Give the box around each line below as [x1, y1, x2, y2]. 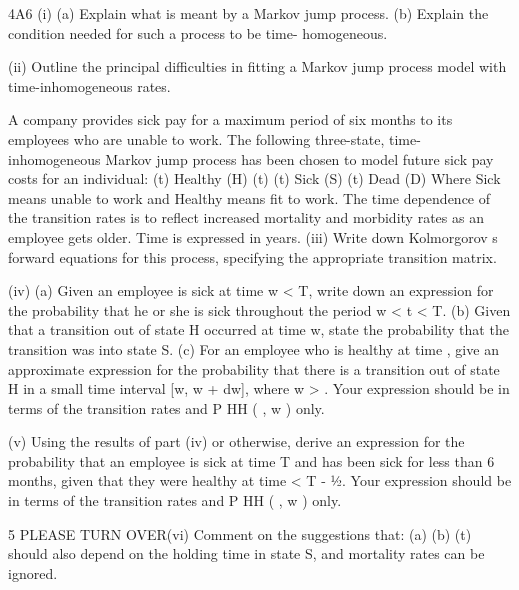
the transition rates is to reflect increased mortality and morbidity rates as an [8, 207, 484, 228]
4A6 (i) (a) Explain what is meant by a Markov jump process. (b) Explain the [8, 3, 489, 23]
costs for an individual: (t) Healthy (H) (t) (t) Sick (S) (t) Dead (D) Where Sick [8, 168, 501, 189]
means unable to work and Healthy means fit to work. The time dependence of [8, 187, 491, 208]
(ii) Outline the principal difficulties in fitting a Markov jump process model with [8, 56, 507, 77]
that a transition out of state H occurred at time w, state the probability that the [8, 319, 509, 340]
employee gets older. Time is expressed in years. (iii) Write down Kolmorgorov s [8, 226, 498, 247]
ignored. [8, 562, 58, 583]
